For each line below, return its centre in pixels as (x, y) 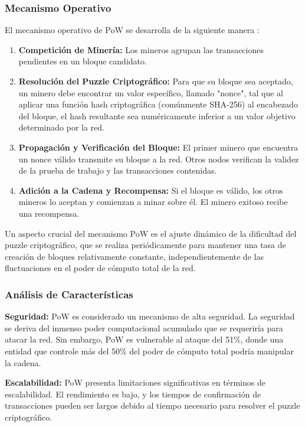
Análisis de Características (69, 294)
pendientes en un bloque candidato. (83, 61)
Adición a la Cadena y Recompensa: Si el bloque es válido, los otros (151, 190)
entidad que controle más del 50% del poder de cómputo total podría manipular (149, 351)
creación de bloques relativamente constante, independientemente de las (134, 256)
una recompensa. (49, 213)
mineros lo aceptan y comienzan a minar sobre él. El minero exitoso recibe (153, 202)
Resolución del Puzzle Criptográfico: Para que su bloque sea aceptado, (156, 81)
